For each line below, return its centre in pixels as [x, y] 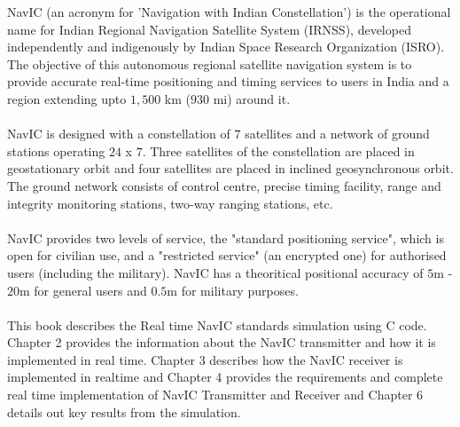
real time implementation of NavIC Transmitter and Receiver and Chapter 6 [215, 395]
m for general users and [83, 290]
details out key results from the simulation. [124, 411]
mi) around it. [252, 98]
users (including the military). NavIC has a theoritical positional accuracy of [215, 272]
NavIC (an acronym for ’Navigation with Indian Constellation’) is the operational [229, 12]
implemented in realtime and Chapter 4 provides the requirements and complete [225, 377]
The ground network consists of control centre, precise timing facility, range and [224, 185]
